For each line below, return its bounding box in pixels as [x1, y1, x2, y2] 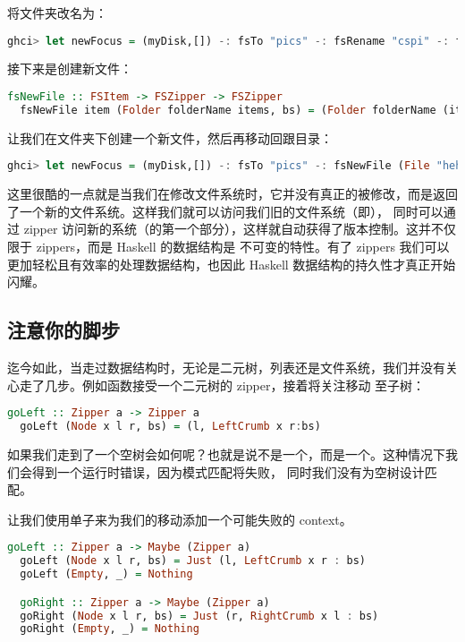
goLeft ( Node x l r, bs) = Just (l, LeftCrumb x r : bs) [20, 554, 366, 568]
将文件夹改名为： [7, 4, 107, 21]
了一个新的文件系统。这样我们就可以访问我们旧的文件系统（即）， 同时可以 [7, 201, 444, 220]
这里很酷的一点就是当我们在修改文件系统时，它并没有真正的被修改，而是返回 [7, 184, 458, 203]
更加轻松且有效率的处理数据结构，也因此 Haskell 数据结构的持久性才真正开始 [7, 254, 456, 273]
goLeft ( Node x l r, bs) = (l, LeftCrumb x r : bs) [20, 420, 321, 433]
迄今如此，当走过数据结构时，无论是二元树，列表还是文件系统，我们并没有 [7, 358, 445, 377]
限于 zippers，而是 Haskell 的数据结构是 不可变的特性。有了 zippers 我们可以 [7, 237, 450, 256]
